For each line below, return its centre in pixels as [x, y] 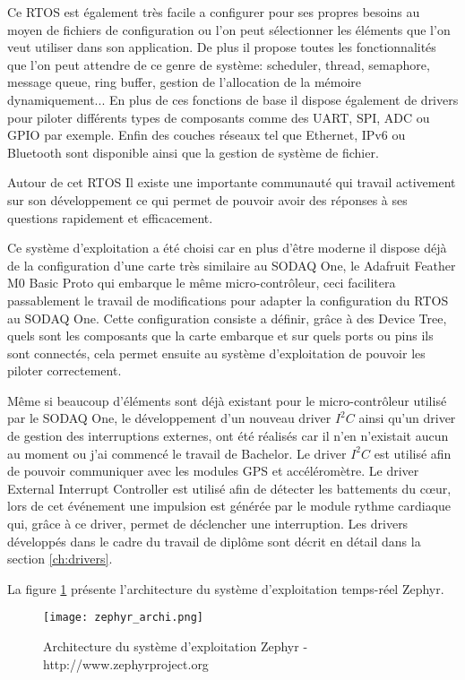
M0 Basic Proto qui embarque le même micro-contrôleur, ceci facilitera [202, 283]
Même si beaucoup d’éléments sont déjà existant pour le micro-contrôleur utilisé [227, 400]
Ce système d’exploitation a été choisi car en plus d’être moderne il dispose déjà [227, 248]
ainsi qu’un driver [407, 418]
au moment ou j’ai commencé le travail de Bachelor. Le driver [177, 453]
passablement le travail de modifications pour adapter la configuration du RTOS [228, 300]
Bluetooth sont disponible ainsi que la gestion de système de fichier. [193, 152]
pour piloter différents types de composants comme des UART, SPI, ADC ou [219, 117]
